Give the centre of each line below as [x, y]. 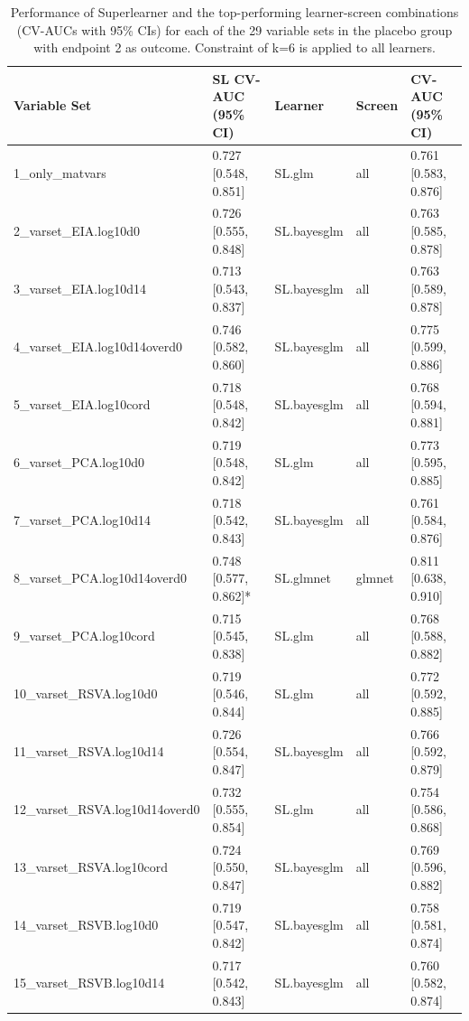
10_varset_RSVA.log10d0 [86, 693]
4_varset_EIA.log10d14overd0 [98, 347]
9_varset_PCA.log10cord [84, 636]
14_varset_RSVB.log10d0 [86, 925]
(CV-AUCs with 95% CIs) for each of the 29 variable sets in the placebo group [234, 29]
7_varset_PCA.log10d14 [82, 520]
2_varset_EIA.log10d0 [77, 231]
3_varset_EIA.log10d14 [80, 289]
